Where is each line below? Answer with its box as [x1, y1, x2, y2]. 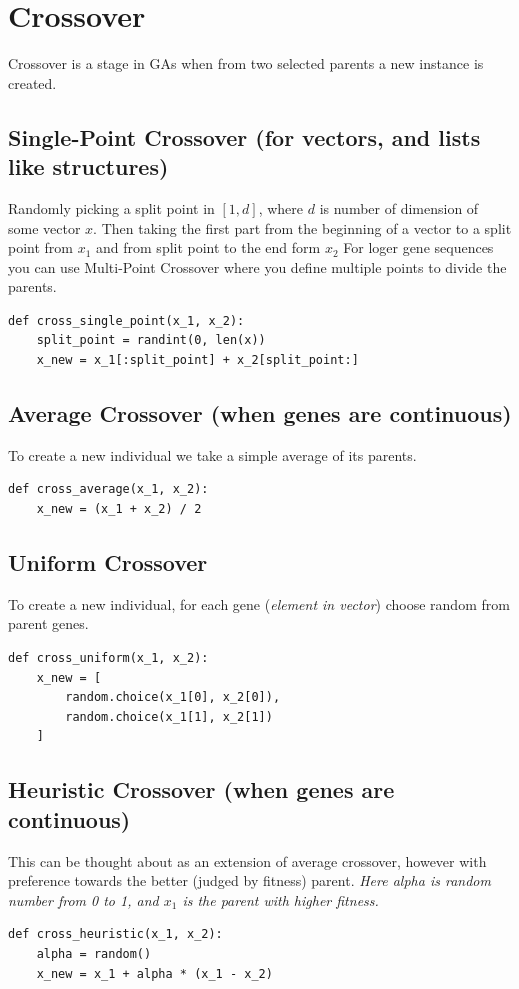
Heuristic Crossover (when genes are [8, 774, 395, 805]
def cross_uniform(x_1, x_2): [8, 651, 209, 666]
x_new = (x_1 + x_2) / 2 [36, 502, 202, 517]
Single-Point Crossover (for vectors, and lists [8, 121, 481, 152]
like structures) [8, 151, 169, 182]
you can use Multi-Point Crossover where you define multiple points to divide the [8, 256, 507, 277]
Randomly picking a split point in [8, 197, 215, 218]
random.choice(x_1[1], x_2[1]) [65, 709, 273, 724]
